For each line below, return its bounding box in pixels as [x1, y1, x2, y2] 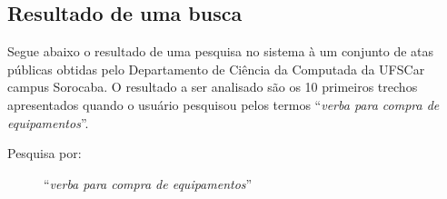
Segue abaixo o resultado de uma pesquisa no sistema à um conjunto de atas [7, 42, 434, 61]
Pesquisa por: [7, 144, 82, 163]
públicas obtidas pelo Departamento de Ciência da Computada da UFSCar [7, 59, 425, 78]
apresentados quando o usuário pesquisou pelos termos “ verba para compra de [7, 95, 440, 114]
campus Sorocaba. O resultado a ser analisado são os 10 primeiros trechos [7, 77, 418, 96]
